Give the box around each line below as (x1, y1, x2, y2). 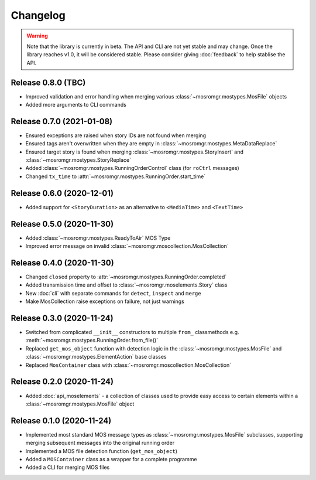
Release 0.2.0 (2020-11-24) (11, 377, 114, 387)
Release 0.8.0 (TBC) (11, 77, 86, 87)
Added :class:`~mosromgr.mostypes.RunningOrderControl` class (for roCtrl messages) (25, 165, 239, 172)
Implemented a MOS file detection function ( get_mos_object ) (25, 447, 178, 454)
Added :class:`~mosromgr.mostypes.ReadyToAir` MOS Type (25, 234, 171, 241)
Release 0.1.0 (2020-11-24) (11, 416, 112, 425)
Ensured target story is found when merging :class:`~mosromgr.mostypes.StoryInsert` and (25, 148, 244, 155)
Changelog (11, 9, 66, 22)
